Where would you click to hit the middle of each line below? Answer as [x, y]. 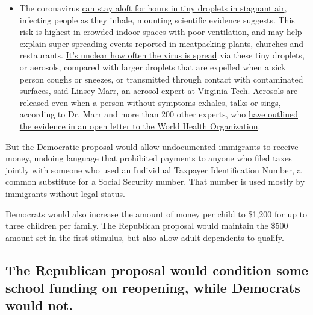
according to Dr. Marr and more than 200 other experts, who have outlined [159, 114]
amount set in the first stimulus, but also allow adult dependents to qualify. [145, 237]
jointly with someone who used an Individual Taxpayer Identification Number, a [153, 170]
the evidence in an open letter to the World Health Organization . [140, 126]
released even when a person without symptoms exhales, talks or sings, [150, 102]
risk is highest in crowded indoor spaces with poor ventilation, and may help [161, 32]
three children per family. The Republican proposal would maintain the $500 [147, 226]
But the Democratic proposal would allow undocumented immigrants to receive [152, 146]
